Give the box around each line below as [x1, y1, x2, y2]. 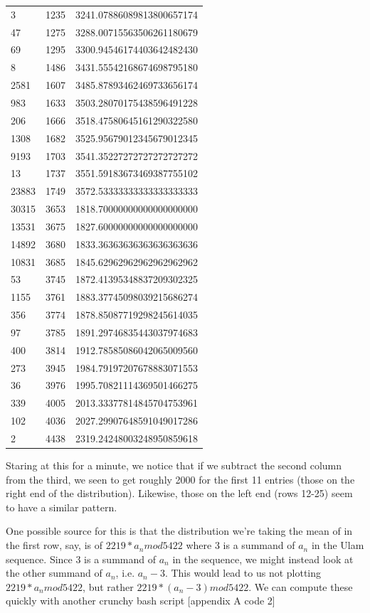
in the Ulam [311, 538, 364, 553]
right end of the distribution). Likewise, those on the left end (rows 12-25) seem [6, 486, 353, 501]
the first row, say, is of [6, 538, 103, 553]
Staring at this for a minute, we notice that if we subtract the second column [6, 458, 342, 473]
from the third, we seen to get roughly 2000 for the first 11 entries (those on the [6, 471, 355, 486]
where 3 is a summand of [186, 538, 295, 553]
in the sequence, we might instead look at [172, 551, 354, 566]
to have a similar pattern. [6, 499, 117, 514]
